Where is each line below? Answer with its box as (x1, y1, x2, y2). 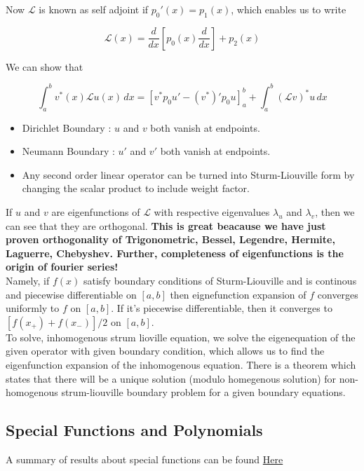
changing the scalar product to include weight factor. (22, 181, 250, 196)
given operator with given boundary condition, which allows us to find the (6, 343, 325, 358)
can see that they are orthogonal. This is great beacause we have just (6, 218, 326, 233)
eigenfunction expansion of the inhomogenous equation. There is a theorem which (6, 357, 356, 371)
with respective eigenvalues (154, 205, 270, 219)
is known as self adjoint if (39, 2, 149, 16)
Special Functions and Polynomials (6, 419, 263, 441)
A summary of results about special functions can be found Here (6, 451, 283, 466)
